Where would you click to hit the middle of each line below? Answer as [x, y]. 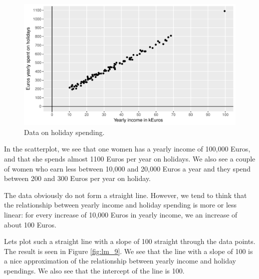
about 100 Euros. [30, 224]
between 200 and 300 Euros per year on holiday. [78, 178]
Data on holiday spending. [64, 132]
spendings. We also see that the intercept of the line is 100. [94, 270]
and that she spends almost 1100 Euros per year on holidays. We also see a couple [130, 158]
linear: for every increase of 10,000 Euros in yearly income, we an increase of [121, 214]
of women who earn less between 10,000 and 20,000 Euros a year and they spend [128, 168]
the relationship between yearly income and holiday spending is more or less [121, 205]
